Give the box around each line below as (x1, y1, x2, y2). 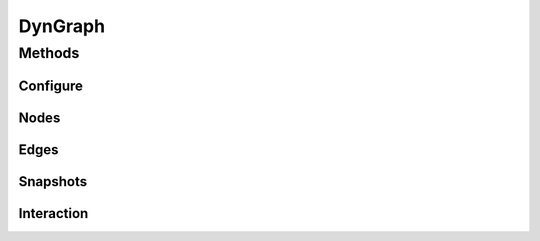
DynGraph (18, 15, 105, 37)
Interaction (18, 205, 89, 222)
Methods (18, 44, 80, 62)
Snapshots (18, 173, 88, 190)
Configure (18, 77, 84, 94)
